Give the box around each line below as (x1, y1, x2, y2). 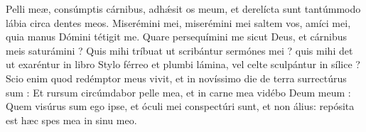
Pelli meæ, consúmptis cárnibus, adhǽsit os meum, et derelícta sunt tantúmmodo (6, 1, 361, 16)
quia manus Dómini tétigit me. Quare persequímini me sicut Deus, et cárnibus (6, 29, 347, 44)
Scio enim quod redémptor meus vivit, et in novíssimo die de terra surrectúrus (6, 70, 347, 85)
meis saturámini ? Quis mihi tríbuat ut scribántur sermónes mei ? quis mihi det (6, 43, 353, 57)
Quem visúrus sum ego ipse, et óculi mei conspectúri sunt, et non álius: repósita (6, 99, 355, 114)
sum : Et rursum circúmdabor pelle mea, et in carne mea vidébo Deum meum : (6, 84, 351, 99)
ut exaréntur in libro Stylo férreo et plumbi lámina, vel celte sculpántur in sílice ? (6, 57, 360, 72)
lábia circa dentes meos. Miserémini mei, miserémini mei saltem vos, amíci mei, (6, 15, 351, 30)
